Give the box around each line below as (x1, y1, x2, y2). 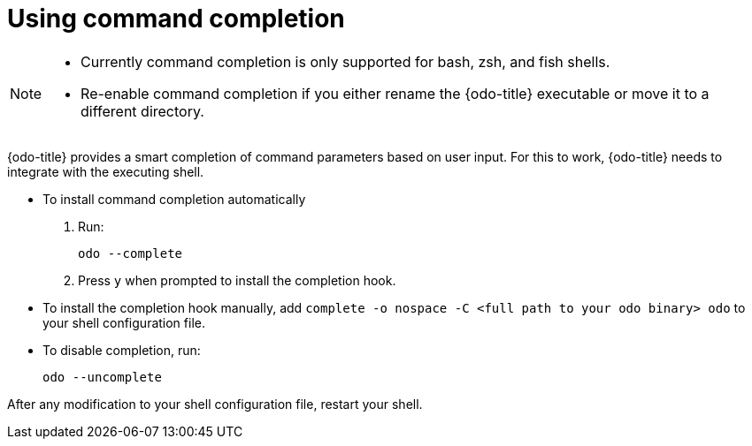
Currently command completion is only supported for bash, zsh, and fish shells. (81, 52, 610, 71)
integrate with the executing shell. (7, 163, 204, 179)
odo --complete (78, 246, 183, 261)
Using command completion (7, 4, 345, 34)
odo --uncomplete (42, 369, 162, 384)
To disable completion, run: (42, 342, 201, 358)
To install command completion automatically (42, 191, 306, 207)
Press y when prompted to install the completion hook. (78, 272, 396, 288)
